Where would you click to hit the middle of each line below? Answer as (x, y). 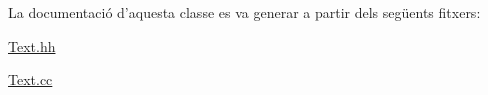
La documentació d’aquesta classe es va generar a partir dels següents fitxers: (244, 12)
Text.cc (30, 79)
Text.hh (32, 45)
